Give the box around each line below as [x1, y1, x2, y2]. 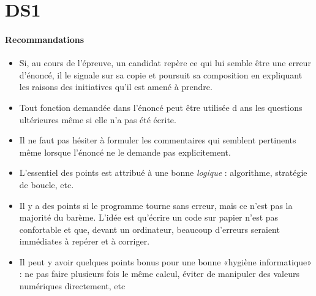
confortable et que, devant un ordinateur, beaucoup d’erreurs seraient [19, 222, 280, 235]
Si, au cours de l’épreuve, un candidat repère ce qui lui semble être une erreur [19, 56, 311, 69]
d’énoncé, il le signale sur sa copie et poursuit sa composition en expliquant [19, 68, 303, 81]
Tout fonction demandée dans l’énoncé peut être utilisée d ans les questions [19, 101, 303, 113]
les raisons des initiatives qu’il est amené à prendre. [19, 80, 213, 93]
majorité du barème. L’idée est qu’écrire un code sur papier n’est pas [19, 211, 279, 224]
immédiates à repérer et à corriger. [19, 235, 150, 248]
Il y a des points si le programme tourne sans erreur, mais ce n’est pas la [19, 199, 293, 211]
